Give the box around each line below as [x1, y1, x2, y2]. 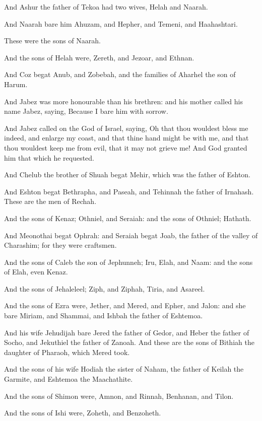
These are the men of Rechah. [4, 196, 97, 206]
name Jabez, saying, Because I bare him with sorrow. [4, 106, 168, 116]
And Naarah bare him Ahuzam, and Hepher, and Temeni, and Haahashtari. [4, 18, 238, 29]
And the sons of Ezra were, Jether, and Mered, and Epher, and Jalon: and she [4, 300, 246, 311]
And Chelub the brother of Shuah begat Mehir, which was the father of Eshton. [4, 169, 251, 180]
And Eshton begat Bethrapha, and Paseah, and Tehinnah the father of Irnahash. [4, 186, 254, 196]
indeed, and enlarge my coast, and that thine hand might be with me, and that [4, 132, 249, 143]
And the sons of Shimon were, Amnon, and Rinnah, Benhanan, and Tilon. [4, 390, 234, 401]
